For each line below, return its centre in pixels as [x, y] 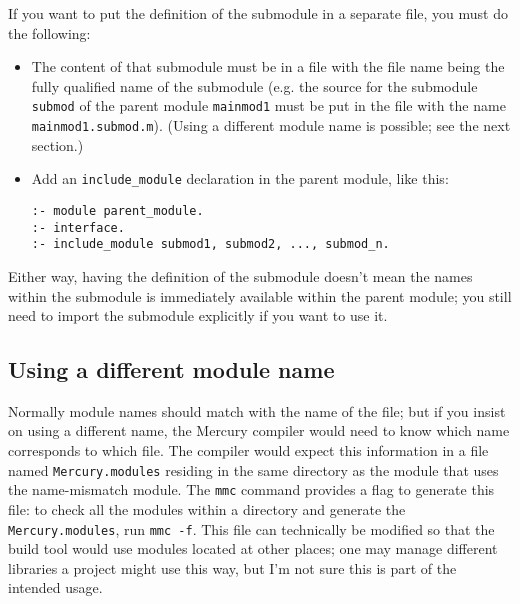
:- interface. [78, 227]
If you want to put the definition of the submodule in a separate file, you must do [258, 13]
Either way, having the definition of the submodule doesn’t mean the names [240, 275]
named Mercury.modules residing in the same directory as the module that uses [253, 469]
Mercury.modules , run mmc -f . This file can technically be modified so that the [251, 528]
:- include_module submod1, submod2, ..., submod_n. [210, 244]
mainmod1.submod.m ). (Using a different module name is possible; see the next [271, 125]
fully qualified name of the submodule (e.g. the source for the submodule [254, 85]
